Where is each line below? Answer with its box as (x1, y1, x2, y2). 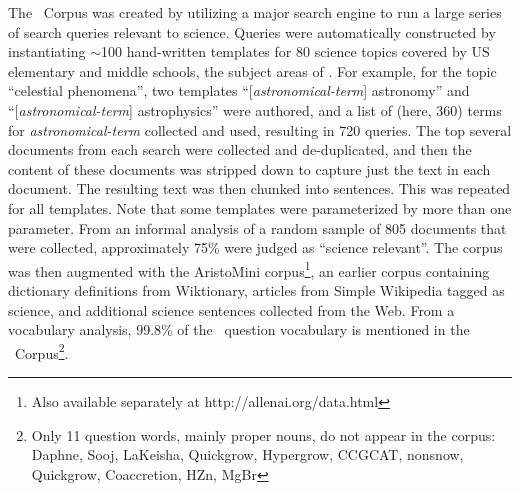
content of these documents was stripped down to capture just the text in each (8, 158, 491, 179)
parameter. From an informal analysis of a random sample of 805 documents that (8, 217, 507, 238)
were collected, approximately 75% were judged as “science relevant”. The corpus (8, 237, 503, 258)
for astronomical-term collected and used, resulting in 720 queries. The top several (8, 119, 512, 140)
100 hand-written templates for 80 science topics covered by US (100, 41, 490, 62)
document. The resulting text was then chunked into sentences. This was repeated (8, 178, 511, 199)
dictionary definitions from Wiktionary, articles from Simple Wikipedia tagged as (8, 279, 505, 300)
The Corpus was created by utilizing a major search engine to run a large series (8, 2, 502, 22)
